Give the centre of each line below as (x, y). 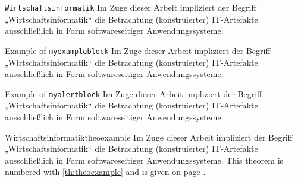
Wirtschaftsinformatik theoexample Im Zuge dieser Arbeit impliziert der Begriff (149, 137)
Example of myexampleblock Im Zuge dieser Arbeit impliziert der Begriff (138, 50)
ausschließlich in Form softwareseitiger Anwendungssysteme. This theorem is (144, 160)
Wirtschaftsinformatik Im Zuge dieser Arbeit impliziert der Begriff (131, 7)
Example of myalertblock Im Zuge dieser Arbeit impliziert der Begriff (134, 93)
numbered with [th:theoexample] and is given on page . (105, 172)
